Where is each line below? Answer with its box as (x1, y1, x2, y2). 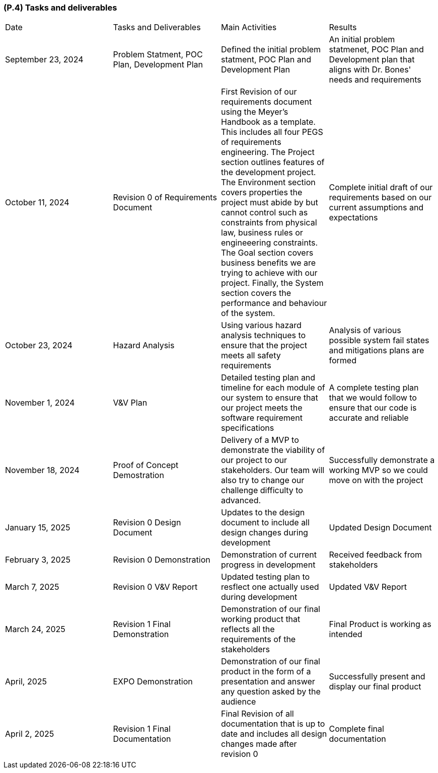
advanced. (221, 495, 261, 506)
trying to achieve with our (221, 268, 318, 278)
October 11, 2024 (5, 197, 69, 208)
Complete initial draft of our (329, 182, 433, 193)
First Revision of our (221, 87, 297, 97)
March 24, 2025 (5, 624, 65, 635)
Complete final (329, 724, 384, 734)
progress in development (221, 560, 316, 570)
